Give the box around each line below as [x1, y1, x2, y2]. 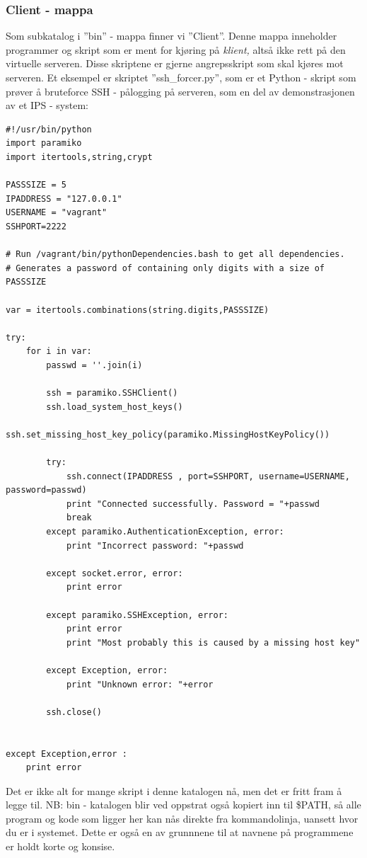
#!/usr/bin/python [6, 124, 92, 135]
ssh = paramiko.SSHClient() [46, 388, 178, 399]
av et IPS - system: [6, 98, 88, 113]
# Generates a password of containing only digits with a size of [6, 263, 325, 273]
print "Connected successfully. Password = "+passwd [66, 498, 320, 509]
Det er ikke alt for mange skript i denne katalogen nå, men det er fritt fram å [6, 783, 342, 798]
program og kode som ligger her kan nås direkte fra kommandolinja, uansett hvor [6, 811, 359, 825]
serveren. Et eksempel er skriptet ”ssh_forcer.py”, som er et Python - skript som [6, 70, 356, 84]
